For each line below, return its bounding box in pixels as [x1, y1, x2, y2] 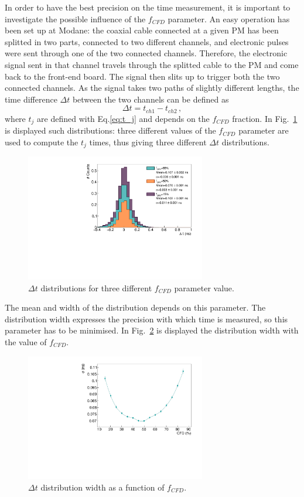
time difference [5, 93, 57, 105]
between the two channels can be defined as [72, 93, 229, 105]
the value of [5, 336, 47, 348]
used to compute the [5, 135, 78, 148]
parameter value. [174, 281, 234, 294]
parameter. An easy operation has [168, 12, 290, 25]
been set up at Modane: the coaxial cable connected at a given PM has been [5, 24, 279, 36]
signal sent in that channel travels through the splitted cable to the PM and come [5, 58, 299, 70]
